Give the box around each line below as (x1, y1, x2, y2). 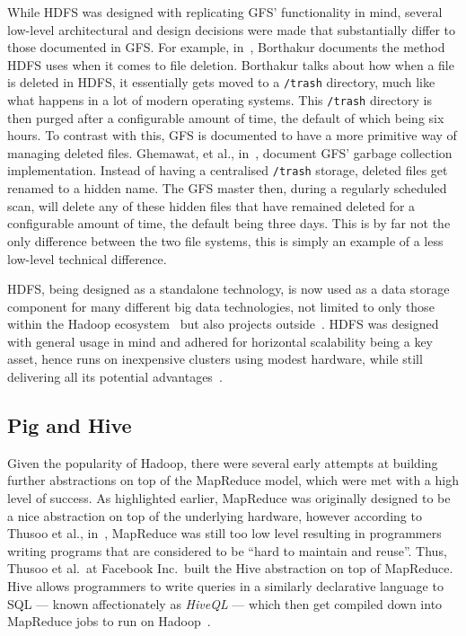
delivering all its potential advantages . (7, 367, 223, 386)
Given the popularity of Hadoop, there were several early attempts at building (7, 453, 438, 472)
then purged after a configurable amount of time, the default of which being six (7, 108, 444, 127)
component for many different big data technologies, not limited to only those (7, 296, 435, 315)
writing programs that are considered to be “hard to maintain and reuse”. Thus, (7, 541, 447, 560)
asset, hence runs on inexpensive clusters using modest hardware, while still (7, 349, 423, 368)
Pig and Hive (7, 411, 132, 439)
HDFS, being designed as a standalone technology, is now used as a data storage (7, 279, 450, 298)
